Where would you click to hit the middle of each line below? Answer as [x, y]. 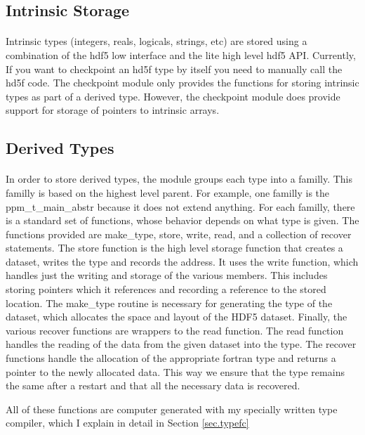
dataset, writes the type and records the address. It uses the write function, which [182, 261]
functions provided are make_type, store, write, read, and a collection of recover [179, 234]
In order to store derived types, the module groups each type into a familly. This [179, 179]
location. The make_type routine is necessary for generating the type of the [169, 303]
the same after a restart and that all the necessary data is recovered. [153, 385]
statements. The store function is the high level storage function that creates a [174, 248]
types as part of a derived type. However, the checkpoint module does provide [173, 96]
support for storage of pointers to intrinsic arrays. [113, 110]
